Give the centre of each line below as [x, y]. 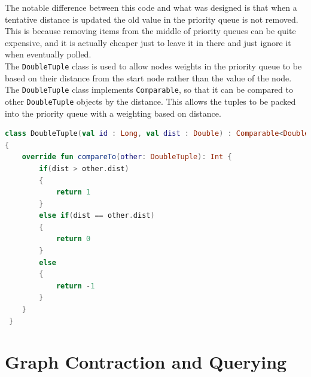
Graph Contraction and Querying [146, 362]
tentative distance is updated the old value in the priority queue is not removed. [152, 19]
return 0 [73, 239]
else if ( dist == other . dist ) [97, 216]
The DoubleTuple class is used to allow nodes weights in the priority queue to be [153, 66]
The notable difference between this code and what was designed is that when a [151, 7]
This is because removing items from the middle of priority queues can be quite [150, 31]
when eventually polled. [48, 54]
